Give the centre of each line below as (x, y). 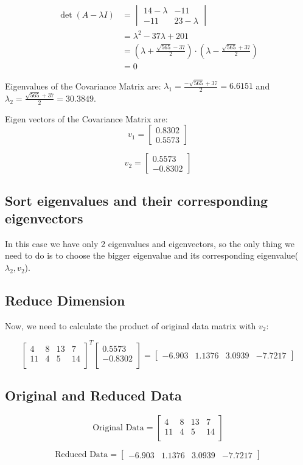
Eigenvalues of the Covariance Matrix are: (83, 86)
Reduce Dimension (65, 300)
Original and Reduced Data (93, 395)
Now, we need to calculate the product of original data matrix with (131, 325)
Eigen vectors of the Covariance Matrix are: (86, 118)
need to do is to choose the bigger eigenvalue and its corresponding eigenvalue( (152, 255)
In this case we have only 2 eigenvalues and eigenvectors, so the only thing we (150, 243)
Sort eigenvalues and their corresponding (137, 200)
